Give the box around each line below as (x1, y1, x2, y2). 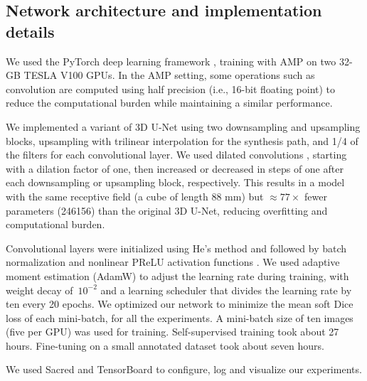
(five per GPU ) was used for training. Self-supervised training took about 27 (6, 324, 339, 339)
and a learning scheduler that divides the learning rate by (100, 282, 352, 297)
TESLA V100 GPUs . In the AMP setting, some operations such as (23, 68, 315, 82)
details (6, 20, 55, 42)
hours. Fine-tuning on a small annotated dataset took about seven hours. (6, 338, 324, 353)
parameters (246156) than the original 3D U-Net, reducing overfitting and (6, 203, 328, 218)
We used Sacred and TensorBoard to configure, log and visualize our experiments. (6, 362, 362, 377)
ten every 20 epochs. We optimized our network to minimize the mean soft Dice (6, 296, 353, 311)
